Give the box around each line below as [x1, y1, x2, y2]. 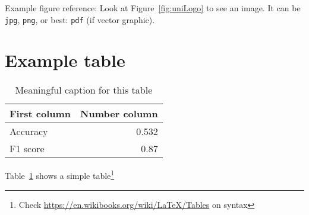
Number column [80, 107, 158, 121]
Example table [5, 48, 125, 72]
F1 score [10, 142, 45, 156]
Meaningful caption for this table [15, 83, 153, 97]
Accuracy [10, 124, 48, 139]
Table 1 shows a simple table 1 [5, 168, 115, 182]
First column [10, 107, 71, 121]
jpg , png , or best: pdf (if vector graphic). [5, 13, 155, 25]
